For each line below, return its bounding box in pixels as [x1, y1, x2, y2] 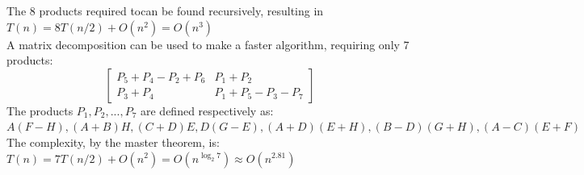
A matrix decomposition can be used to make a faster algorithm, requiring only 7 [6, 35, 410, 52]
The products [6, 102, 74, 119]
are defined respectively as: [140, 102, 274, 119]
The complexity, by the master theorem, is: [6, 133, 220, 150]
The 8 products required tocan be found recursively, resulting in [6, 2, 324, 19]
